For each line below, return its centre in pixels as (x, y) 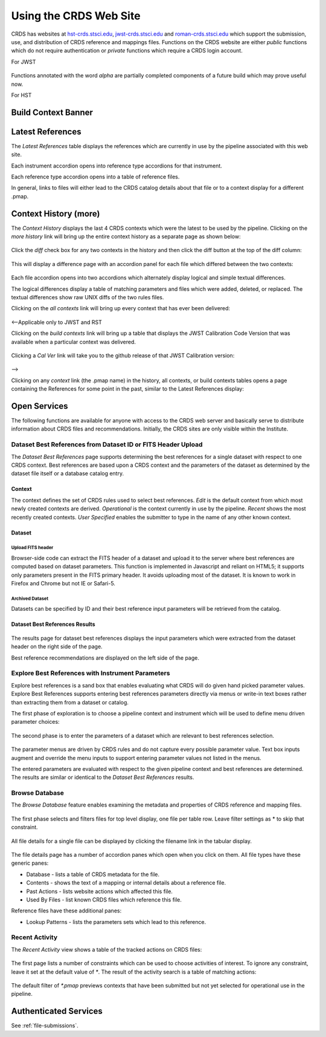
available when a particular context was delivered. (73, 342)
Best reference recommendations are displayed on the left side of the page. (105, 658)
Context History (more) (56, 214)
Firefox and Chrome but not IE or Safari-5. (63, 584)
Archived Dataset (30, 599)
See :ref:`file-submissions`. (45, 1026)
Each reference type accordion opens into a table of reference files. (95, 177)
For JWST (24, 62)
